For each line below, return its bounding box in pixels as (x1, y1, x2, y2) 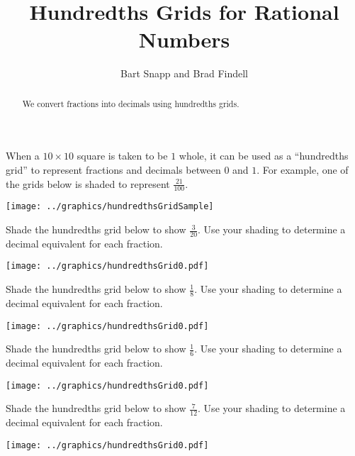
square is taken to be (77, 148, 168, 163)
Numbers (138, 25, 230, 54)
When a (6, 148, 40, 163)
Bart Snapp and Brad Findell (120, 66, 248, 81)
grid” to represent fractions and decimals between (6, 162, 221, 177)
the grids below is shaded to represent (6, 176, 170, 191)
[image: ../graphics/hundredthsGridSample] (6, 201, 214, 212)
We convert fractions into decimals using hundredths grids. (22, 97, 240, 109)
